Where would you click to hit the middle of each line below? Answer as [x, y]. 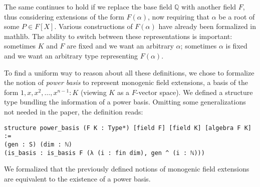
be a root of [237, 16]
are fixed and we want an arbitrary [120, 46]
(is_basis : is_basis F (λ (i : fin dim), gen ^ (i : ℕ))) [104, 153]
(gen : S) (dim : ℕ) [38, 144]
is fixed [236, 46]
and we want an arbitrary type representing [71, 55]
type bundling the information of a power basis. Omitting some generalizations [125, 102]
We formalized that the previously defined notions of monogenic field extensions [127, 169]
